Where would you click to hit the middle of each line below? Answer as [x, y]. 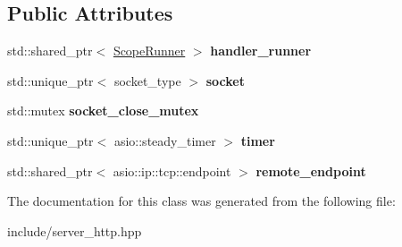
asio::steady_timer [165, 140]
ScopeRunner [149, 51]
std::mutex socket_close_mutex [103, 111]
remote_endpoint [311, 170]
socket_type [147, 80]
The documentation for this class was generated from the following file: [201, 201]
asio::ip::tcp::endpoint [172, 170]
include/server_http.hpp [75, 230]
